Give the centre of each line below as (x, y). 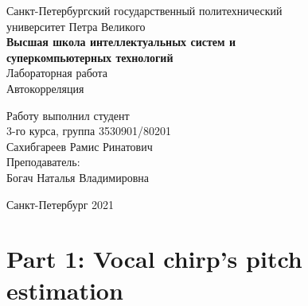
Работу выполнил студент (68, 115)
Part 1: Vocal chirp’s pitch (154, 259)
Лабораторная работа (57, 73)
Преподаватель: (43, 162)
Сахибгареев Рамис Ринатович (80, 146)
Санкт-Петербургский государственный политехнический (144, 10)
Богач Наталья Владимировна (78, 177)
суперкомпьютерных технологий (90, 57)
